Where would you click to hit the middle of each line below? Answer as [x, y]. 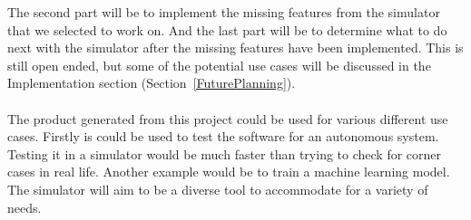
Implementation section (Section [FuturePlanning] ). [152, 83]
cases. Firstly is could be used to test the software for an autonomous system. [223, 136]
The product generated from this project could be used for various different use [228, 118]
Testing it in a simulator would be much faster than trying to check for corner [225, 153]
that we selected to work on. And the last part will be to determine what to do [227, 29]
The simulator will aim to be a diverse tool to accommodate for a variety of [218, 189]
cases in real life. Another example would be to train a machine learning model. [229, 172]
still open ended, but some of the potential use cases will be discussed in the [219, 65]
